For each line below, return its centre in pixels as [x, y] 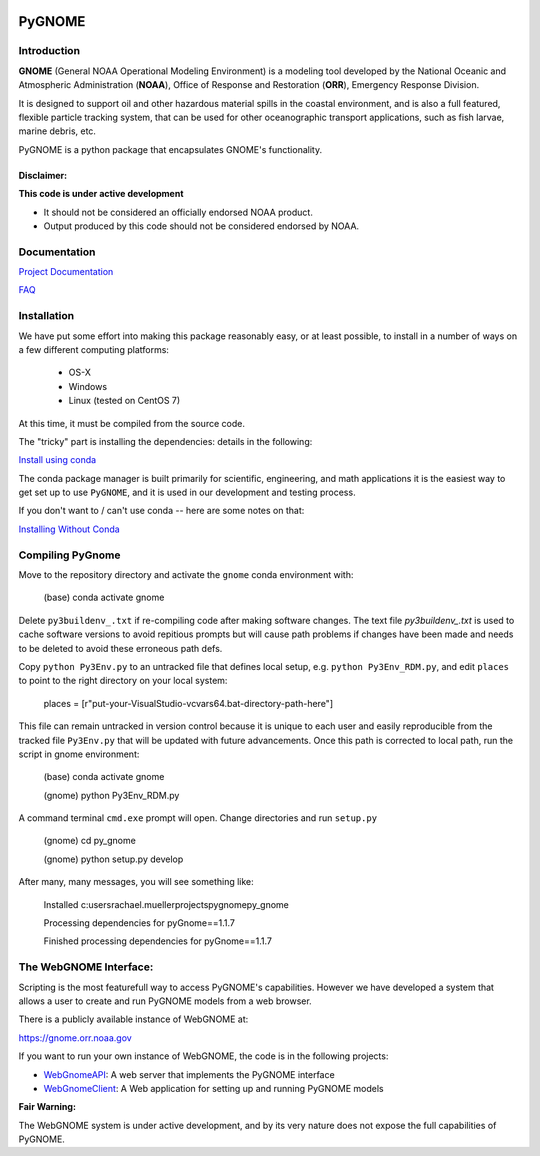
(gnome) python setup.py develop [113, 859]
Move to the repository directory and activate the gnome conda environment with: [186, 574]
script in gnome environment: [79, 754]
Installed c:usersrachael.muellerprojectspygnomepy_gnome [166, 904]
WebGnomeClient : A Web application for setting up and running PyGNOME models [213, 1088]
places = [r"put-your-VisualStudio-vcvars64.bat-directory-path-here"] [188, 703]
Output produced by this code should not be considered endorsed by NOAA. [201, 226]
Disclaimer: [43, 175]
